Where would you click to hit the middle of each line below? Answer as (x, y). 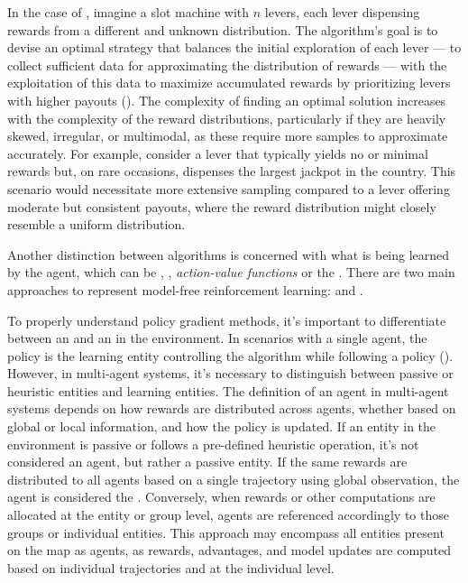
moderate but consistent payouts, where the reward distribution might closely (222, 206)
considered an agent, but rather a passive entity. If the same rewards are (207, 462)
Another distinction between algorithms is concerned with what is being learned (229, 254)
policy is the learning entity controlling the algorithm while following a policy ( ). (230, 355)
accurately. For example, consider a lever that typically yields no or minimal (218, 153)
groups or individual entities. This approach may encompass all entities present (226, 532)
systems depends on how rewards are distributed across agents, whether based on (232, 408)
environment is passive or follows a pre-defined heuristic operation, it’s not (213, 444)
